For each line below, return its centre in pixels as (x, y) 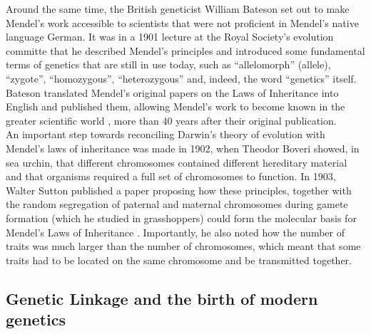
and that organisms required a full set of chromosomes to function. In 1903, (171, 176)
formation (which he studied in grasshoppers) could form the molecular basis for (181, 218)
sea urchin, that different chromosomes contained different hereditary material (177, 162)
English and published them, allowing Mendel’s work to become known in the (176, 106)
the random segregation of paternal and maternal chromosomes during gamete (177, 204)
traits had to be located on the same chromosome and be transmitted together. (179, 260)
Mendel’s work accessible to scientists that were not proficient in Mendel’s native (182, 22)
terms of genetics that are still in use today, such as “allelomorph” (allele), (168, 64)
